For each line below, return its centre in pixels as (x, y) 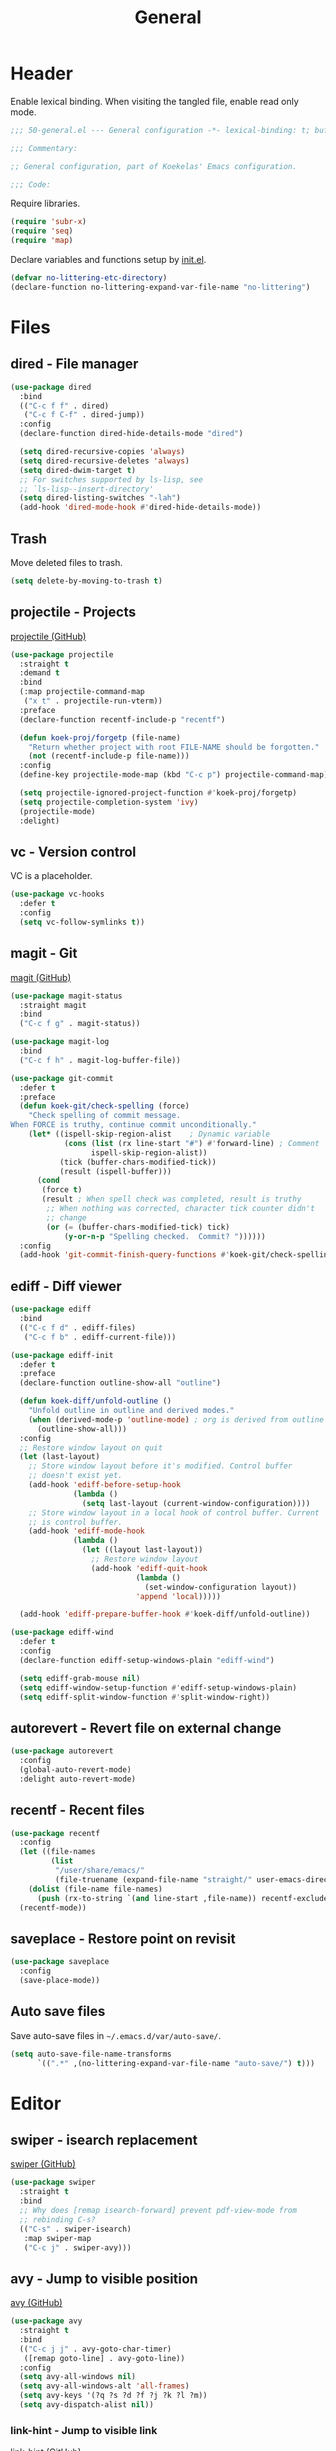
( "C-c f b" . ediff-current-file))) (100, 1337)
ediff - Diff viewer (66, 1286)
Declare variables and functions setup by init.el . (108, 260)
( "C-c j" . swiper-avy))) (77, 2247)
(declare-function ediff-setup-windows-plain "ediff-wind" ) (147, 1660)
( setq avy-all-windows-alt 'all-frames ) (104, 2386)
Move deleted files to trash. (66, 562)
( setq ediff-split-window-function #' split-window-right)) (145, 1697)
